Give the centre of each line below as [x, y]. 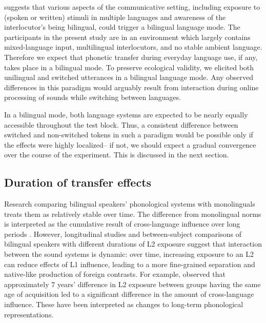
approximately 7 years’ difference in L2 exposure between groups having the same [132, 284]
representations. [29, 314]
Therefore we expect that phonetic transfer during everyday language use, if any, [131, 57]
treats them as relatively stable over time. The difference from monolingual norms [133, 214]
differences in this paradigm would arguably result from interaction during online [131, 87]
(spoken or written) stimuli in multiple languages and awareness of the [115, 17]
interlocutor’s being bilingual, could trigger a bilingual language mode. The [122, 27]
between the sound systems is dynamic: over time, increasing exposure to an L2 [129, 254]
